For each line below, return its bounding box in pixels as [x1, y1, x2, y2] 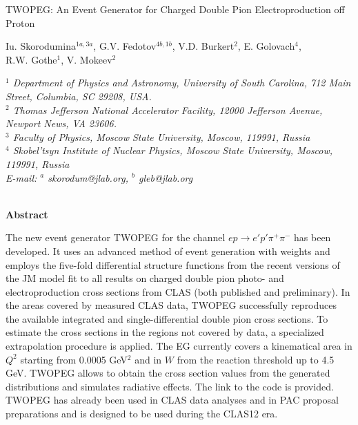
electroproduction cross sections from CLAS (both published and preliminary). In [6, 284, 350, 299]
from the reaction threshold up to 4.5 [177, 352, 335, 366]
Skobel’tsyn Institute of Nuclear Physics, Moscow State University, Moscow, [12, 143, 333, 158]
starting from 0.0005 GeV [20, 352, 128, 366]
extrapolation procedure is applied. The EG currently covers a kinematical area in [6, 339, 352, 353]
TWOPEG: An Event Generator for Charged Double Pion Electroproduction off [6, 2, 345, 16]
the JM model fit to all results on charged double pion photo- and [6, 271, 284, 285]
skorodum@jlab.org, [48, 170, 128, 185]
